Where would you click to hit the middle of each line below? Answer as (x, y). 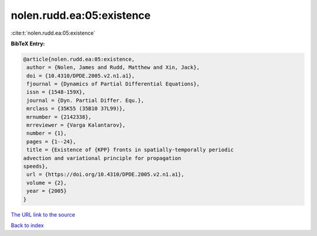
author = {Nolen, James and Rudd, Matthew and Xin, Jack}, (113, 67)
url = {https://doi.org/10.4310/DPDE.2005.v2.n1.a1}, (105, 174)
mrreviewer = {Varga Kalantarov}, (76, 125)
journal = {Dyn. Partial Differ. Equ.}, (85, 100)
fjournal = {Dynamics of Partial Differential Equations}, (113, 84)
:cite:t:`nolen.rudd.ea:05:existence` (53, 33)
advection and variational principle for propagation (102, 158)
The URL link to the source (43, 214)
